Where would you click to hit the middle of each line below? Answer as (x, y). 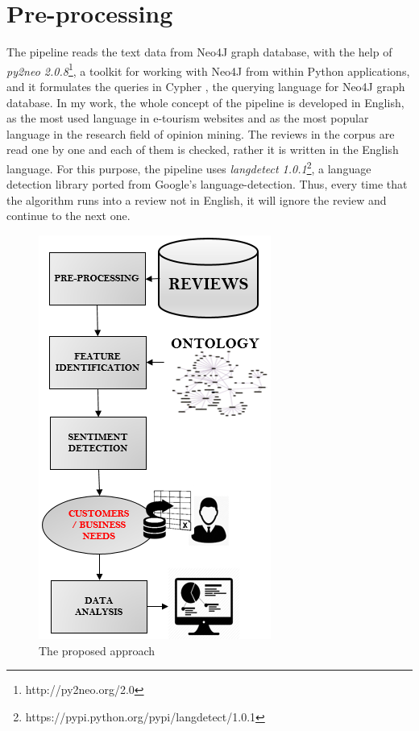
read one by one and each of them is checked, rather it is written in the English (203, 150)
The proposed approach (97, 650)
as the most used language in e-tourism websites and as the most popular (188, 118)
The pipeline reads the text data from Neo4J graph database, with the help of (199, 52)
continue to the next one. (68, 216)
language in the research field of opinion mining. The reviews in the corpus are (201, 133)
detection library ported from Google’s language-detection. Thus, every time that (207, 184)
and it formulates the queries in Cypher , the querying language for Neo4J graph (206, 86)
